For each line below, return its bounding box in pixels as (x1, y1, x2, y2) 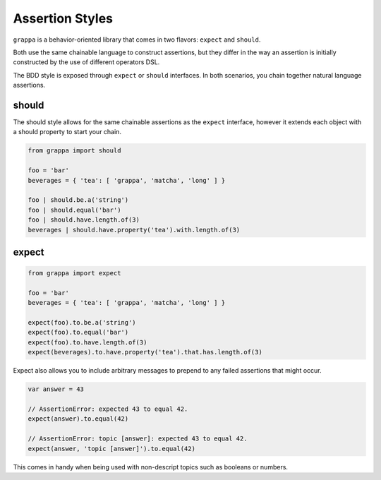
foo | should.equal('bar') (28, 205, 121, 214)
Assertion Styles (13, 11, 113, 26)
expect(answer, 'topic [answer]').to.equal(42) (28, 445, 195, 452)
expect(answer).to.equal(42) (28, 415, 129, 423)
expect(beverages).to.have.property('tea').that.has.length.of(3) (28, 348, 262, 356)
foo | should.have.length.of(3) (28, 216, 140, 224)
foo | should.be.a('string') (28, 196, 129, 204)
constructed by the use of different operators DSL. (13, 58, 160, 66)
